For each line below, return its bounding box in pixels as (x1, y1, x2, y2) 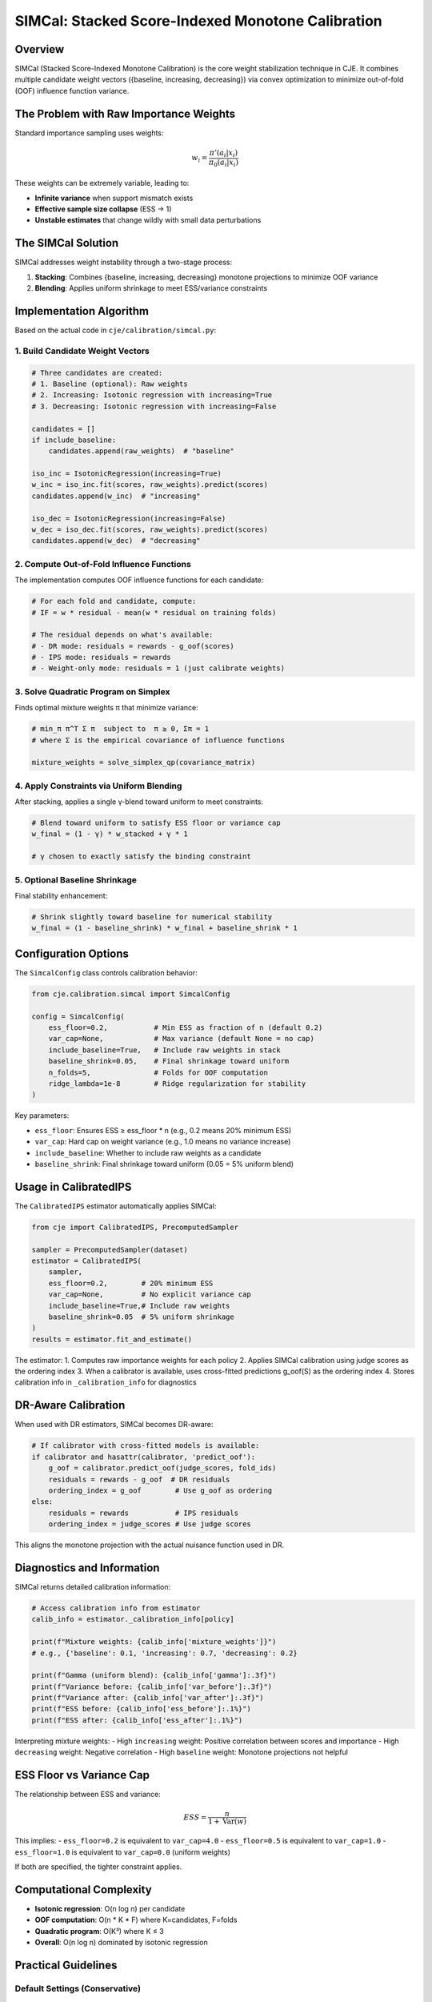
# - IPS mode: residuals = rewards (31, 653, 171, 662)
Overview (14, 42, 65, 56)
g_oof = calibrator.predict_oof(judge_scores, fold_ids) (48, 1464, 277, 1473)
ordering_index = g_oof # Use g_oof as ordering (48, 1485, 273, 1495)
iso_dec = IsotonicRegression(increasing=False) (31, 513, 226, 523)
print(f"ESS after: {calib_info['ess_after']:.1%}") (31, 1715, 243, 1725)
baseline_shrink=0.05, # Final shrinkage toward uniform (48, 1057, 290, 1066)
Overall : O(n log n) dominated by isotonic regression (34, 1938, 208, 1947)
